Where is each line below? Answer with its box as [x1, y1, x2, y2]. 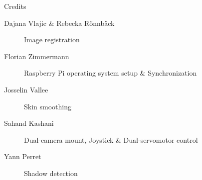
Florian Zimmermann [4, 51, 69, 61]
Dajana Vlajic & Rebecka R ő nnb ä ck [4, 17, 115, 28]
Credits [4, 1, 26, 11]
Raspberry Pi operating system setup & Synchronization [24, 68, 197, 78]
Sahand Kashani [4, 118, 54, 128]
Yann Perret [4, 151, 41, 162]
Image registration [24, 34, 80, 45]
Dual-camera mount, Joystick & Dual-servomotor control [24, 134, 198, 145]
